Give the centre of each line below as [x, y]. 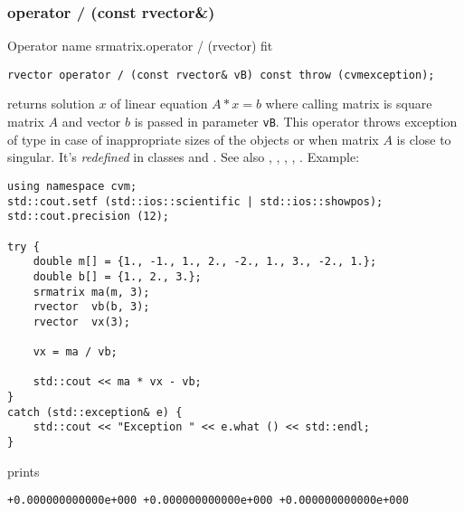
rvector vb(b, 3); [91, 307]
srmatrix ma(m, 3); [91, 292]
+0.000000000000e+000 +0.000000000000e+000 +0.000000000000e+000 [208, 501]
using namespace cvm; [72, 186]
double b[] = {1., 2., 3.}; [117, 276]
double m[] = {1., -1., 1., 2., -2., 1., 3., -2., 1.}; [205, 262]
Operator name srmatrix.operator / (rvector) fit [140, 46]
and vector [91, 122]
